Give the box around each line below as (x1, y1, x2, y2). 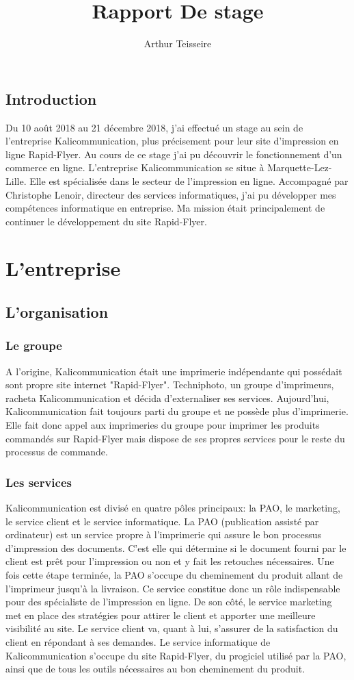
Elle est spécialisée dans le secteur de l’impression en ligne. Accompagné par (29, 173, 349, 188)
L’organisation (5, 301, 109, 323)
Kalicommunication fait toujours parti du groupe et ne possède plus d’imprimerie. (5, 404, 349, 418)
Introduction (5, 88, 97, 109)
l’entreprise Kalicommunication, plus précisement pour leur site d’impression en (5, 134, 339, 148)
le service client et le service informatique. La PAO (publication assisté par (5, 514, 319, 528)
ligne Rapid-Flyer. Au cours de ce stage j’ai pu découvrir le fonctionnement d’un (5, 147, 342, 161)
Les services (5, 473, 72, 490)
